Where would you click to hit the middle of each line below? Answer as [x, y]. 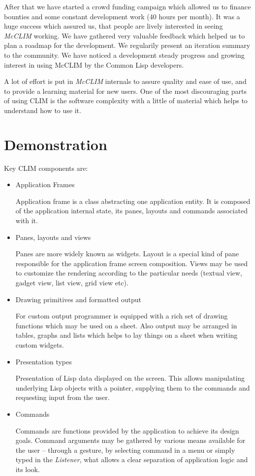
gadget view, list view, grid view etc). [72, 282]
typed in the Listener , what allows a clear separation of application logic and [132, 459]
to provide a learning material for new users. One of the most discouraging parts [125, 91]
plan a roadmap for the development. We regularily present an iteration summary [127, 45]
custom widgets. [40, 344]
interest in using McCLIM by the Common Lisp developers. [94, 64]
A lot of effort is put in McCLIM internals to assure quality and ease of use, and [125, 81]
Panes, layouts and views [53, 237]
